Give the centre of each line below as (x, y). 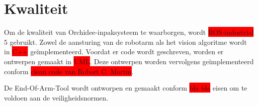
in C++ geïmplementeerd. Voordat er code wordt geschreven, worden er (114, 52)
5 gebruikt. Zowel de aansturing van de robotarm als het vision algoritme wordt (126, 42)
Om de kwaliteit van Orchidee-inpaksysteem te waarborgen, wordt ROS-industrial (129, 32)
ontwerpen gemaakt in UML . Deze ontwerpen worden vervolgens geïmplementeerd (129, 61)
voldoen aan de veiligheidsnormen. (56, 97)
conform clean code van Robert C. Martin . (69, 71)
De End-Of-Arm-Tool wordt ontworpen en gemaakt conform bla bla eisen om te (126, 88)
